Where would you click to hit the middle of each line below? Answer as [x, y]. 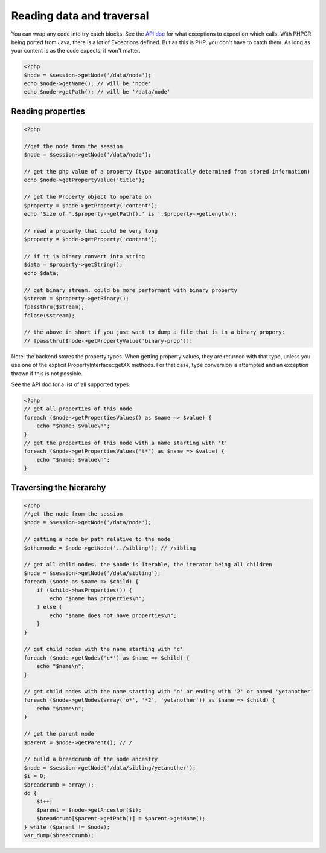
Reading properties [48, 111]
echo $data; [42, 273]
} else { [50, 607]
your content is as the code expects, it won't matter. [76, 51]
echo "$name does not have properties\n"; [113, 615]
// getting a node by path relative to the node [97, 539]
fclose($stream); [50, 315]
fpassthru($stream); [54, 307]
